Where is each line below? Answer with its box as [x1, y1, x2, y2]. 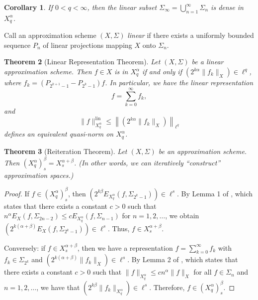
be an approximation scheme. [158, 146, 247, 156]
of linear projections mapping [43, 39, 132, 50]
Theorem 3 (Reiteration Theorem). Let [4, 146, 127, 156]
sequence [4, 39, 31, 50]
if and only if [142, 66, 182, 77]
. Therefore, [149, 282, 185, 292]
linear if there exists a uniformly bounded [127, 30, 254, 40]
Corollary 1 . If [4, 2, 53, 12]
